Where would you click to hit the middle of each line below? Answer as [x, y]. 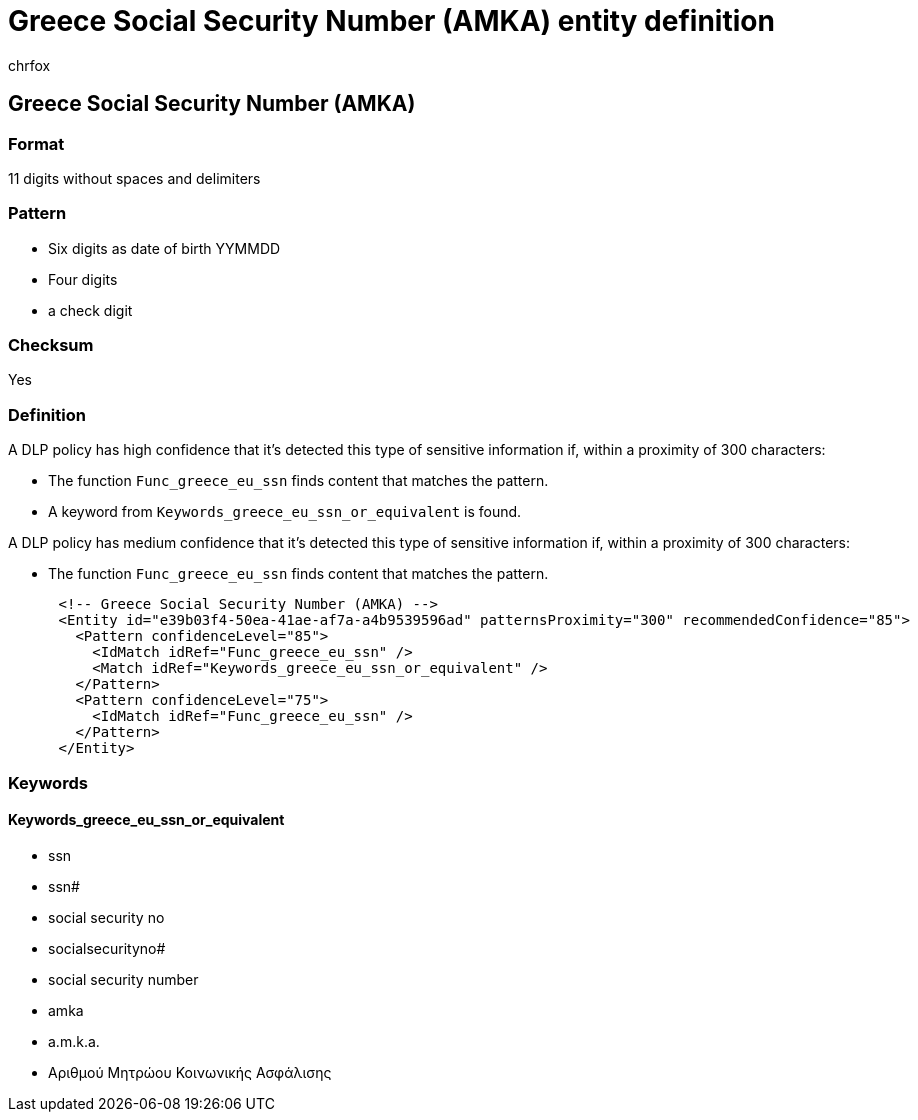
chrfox [29, 65]
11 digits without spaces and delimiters [134, 178]
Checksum [51, 345]
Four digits [83, 279]
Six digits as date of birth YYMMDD [164, 248]
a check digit [90, 310]
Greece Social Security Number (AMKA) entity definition [391, 21]
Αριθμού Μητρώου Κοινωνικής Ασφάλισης [190, 1072]
